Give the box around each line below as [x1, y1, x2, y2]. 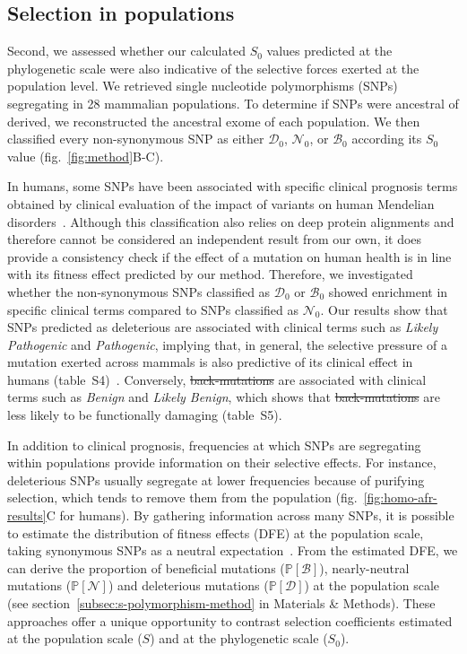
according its [351, 129, 422, 148]
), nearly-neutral [319, 558, 410, 577]
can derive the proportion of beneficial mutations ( [7, 558, 285, 577]
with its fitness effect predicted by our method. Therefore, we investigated [7, 265, 413, 283]
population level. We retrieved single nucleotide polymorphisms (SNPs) [7, 76, 398, 95]
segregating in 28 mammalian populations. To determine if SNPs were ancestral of [7, 93, 459, 112]
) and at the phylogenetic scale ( [150, 629, 328, 648]
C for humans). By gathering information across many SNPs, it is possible [46, 506, 454, 525]
